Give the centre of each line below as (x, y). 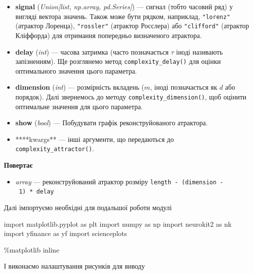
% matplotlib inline (32, 249)
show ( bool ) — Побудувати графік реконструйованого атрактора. (111, 123)
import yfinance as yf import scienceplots (65, 233)
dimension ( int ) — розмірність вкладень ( (80, 87)
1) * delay (36, 192)
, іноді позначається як (184, 87)
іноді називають (199, 51)
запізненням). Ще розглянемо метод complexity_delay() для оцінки (118, 61)
